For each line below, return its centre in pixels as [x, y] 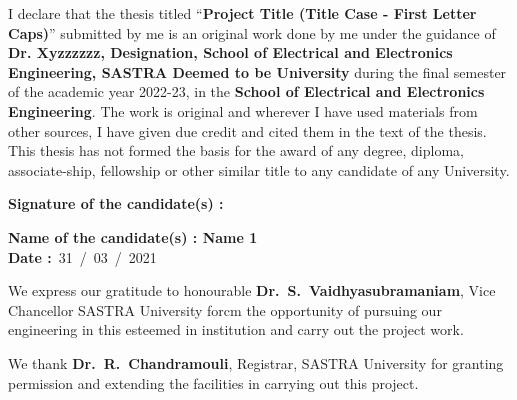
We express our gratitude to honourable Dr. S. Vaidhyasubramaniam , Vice [252, 290]
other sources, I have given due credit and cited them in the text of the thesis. [247, 130]
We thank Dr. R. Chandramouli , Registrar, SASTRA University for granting [256, 362]
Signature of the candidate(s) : [116, 203]
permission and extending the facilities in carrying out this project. [213, 382]
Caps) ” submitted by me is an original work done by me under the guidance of [252, 32]
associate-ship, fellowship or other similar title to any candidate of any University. [259, 169]
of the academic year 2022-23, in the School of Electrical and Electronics [246, 91]
